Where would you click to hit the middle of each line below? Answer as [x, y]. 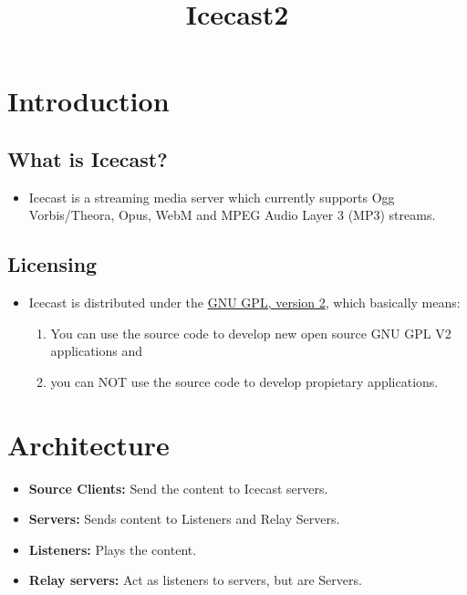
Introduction [88, 101]
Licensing [52, 264]
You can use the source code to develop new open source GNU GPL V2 [251, 333]
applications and [97, 351]
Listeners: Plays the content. [113, 549]
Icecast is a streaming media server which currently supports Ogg [212, 197]
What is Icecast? [88, 158]
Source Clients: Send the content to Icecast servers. [178, 488]
